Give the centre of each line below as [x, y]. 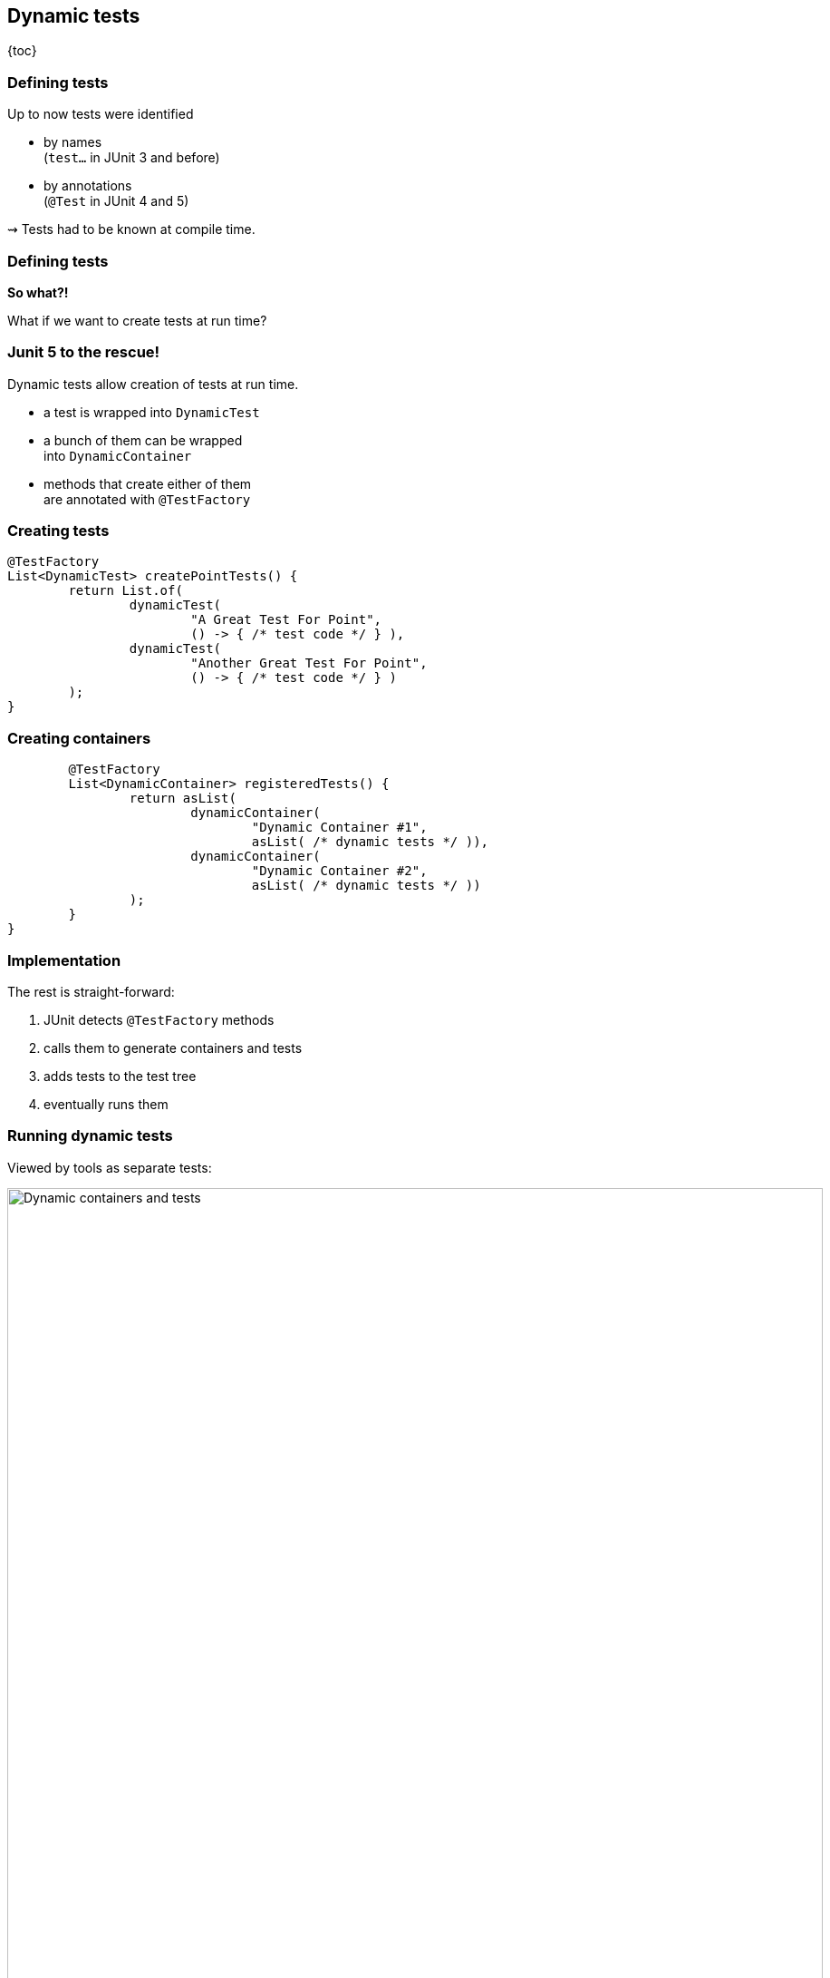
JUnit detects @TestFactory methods [159, 1019]
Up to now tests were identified [101, 114]
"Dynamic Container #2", [339, 871]
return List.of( [125, 591]
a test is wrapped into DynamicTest [152, 412]
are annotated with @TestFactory [147, 499]
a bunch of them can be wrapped [143, 440]
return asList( [183, 799]
